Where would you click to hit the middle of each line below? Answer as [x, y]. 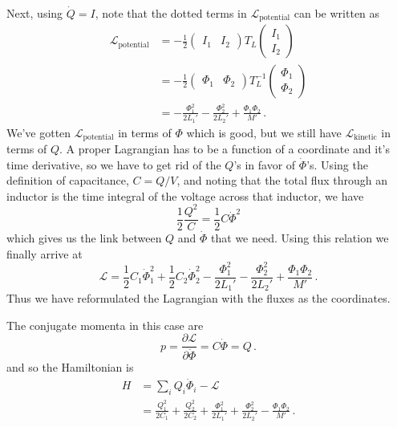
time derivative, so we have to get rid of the [114, 164]
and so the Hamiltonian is [70, 367]
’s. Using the [337, 164]
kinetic [365, 137]
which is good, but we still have [264, 132]
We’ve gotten [39, 132]
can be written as [337, 13]
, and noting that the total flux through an [282, 180]
